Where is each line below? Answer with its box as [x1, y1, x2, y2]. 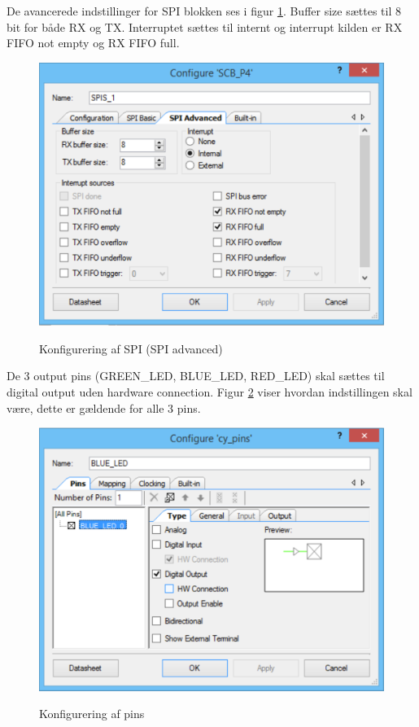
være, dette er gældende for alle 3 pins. [7, 399, 201, 416]
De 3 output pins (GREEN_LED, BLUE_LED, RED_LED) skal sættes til [7, 367, 385, 384]
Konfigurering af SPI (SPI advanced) [39, 339, 223, 357]
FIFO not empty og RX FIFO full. [7, 34, 180, 51]
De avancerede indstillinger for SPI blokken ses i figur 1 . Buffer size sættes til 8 [7, 2, 401, 19]
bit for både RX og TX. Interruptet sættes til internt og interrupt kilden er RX [7, 18, 403, 35]
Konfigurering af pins [39, 705, 145, 722]
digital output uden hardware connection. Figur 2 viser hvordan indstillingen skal [7, 383, 412, 400]
